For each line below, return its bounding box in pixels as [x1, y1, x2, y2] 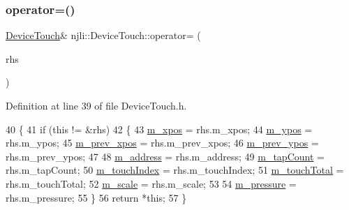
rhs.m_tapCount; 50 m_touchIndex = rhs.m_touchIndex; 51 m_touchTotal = [6, 163, 344, 177]
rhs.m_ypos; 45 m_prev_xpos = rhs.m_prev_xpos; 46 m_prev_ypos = [6, 135, 319, 150]
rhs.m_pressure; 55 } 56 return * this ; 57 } [6, 190, 187, 204]
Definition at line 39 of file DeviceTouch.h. [6, 98, 187, 112]
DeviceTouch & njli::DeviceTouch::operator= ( [6, 28, 201, 43]
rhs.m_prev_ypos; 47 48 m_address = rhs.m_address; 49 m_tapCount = [6, 149, 325, 163]
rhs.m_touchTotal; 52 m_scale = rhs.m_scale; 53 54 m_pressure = [6, 176, 297, 190]
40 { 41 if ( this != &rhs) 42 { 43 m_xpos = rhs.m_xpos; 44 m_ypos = [6, 121, 313, 136]
